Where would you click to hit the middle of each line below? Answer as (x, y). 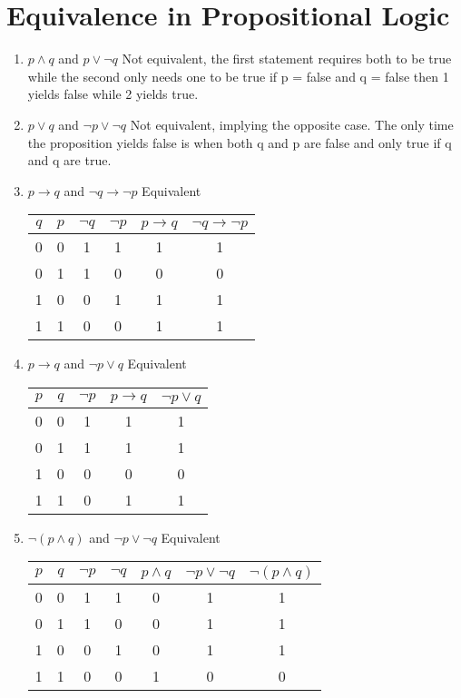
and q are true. (69, 160)
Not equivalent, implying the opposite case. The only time (292, 124)
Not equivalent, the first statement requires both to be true (287, 59)
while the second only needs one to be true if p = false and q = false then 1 (238, 76)
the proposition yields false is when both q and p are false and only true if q (240, 142)
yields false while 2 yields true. (113, 94)
